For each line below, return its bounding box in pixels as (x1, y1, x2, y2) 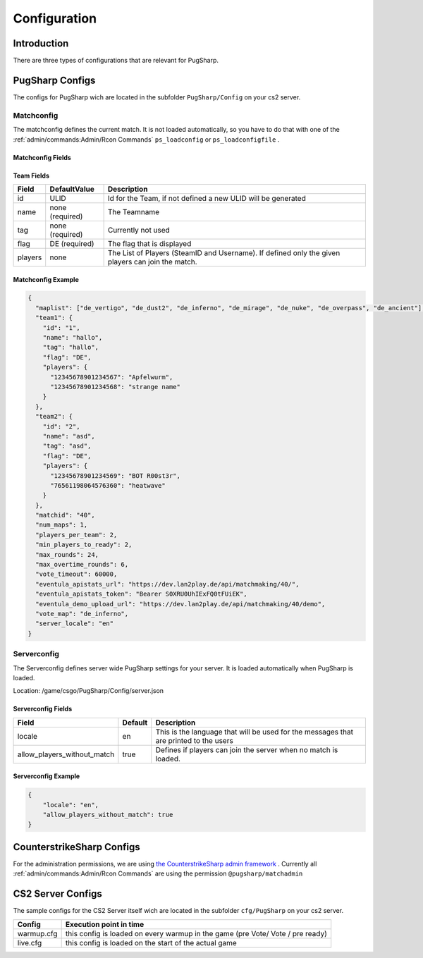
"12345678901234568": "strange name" (50, 383, 181, 391)
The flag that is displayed (107, 238, 192, 248)
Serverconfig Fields (13, 705, 73, 713)
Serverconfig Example (13, 772, 80, 780)
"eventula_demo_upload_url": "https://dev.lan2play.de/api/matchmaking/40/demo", (35, 600, 326, 608)
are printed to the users (155, 735, 234, 745)
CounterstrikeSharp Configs (13, 841, 140, 853)
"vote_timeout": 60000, (35, 570, 118, 578)
